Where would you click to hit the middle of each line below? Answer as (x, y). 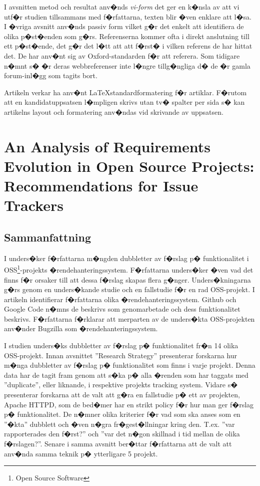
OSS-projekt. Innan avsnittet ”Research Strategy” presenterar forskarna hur (121, 355)
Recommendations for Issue (101, 186)
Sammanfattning (48, 237)
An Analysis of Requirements (107, 146)
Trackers (34, 205)
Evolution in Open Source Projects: (129, 166)
